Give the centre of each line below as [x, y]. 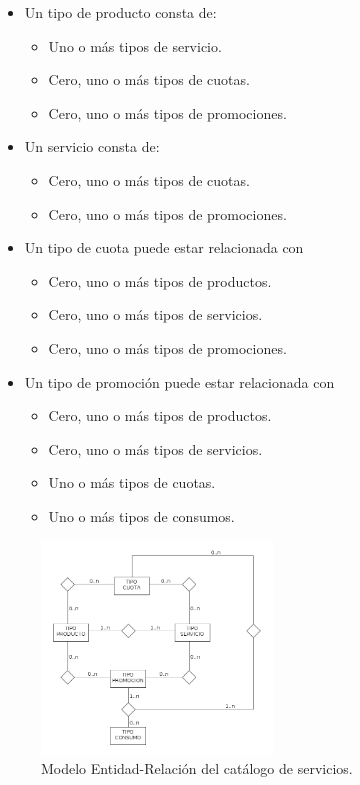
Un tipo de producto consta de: [120, 12]
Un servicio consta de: [92, 146]
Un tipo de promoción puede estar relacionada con [179, 381]
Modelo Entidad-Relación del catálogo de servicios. [197, 768]
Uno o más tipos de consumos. [141, 515]
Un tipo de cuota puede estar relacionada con [164, 247]
